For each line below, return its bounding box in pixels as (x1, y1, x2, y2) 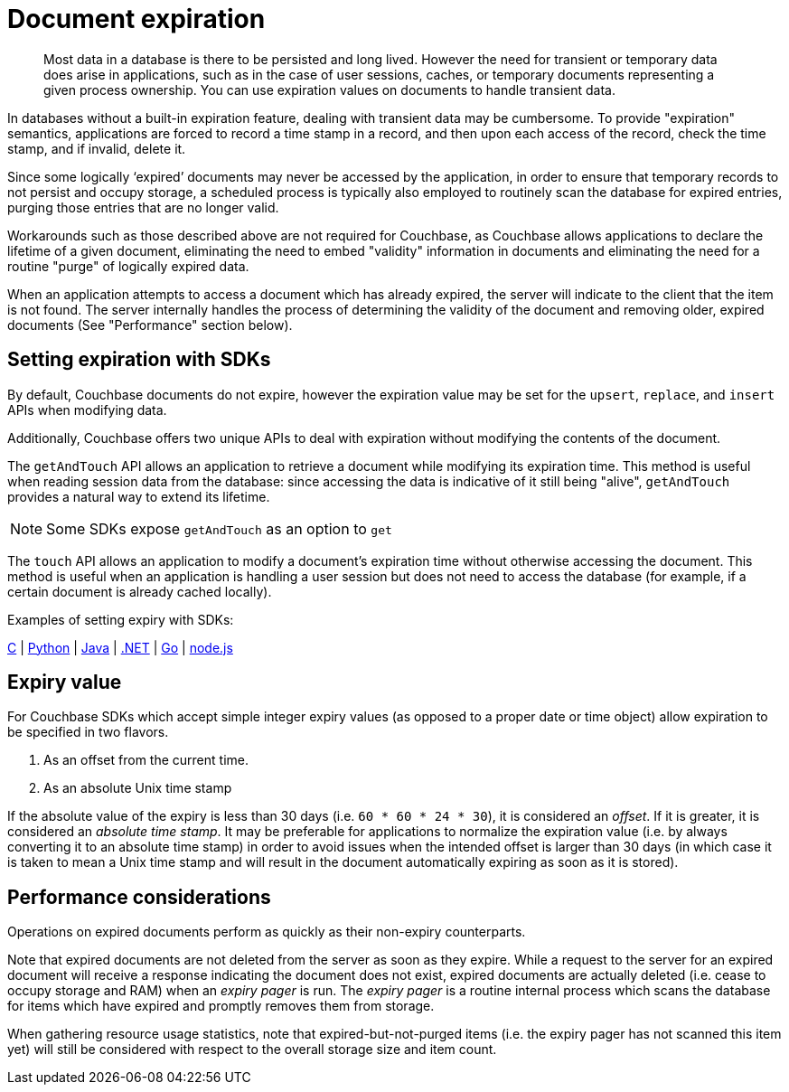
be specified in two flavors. (7, 724, 169, 740)
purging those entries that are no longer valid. (7, 199, 279, 215)
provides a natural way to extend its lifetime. (7, 488, 270, 504)
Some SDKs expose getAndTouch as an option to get (46, 519, 392, 538)
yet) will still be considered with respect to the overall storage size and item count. (7, 1041, 497, 1058)
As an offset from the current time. (43, 752, 249, 768)
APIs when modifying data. (7, 401, 167, 418)
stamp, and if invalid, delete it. (7, 140, 186, 156)
